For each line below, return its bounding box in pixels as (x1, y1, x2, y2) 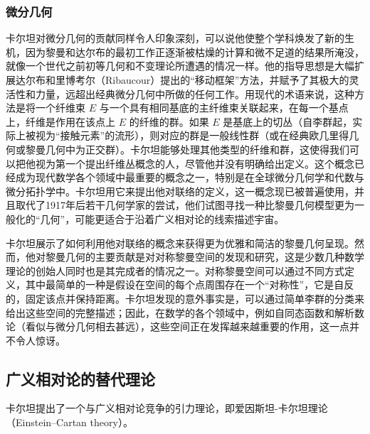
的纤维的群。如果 (129, 114, 209, 129)
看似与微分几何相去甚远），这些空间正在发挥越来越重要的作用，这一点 (25, 319, 349, 334)
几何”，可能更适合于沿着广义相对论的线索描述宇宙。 (40, 211, 285, 226)
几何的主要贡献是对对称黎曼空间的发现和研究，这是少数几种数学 (65, 249, 364, 264)
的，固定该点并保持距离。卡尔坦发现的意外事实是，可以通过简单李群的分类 (6, 291, 354, 305)
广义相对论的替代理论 (6, 367, 155, 389)
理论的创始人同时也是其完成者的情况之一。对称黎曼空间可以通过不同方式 (6, 263, 344, 278)
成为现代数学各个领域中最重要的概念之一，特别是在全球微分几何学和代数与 (15, 170, 364, 185)
